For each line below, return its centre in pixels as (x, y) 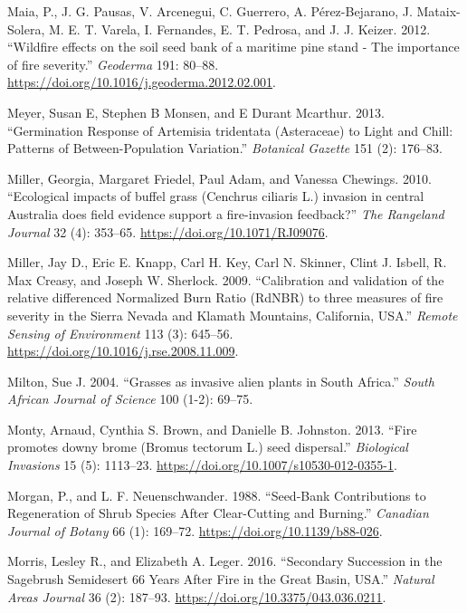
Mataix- (438, 11)
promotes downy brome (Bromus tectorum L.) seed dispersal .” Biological (208, 447)
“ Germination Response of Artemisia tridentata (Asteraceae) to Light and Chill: (230, 130)
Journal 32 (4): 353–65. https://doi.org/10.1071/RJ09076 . (168, 231)
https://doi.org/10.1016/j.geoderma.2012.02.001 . (142, 82)
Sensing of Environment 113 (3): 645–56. (120, 333)
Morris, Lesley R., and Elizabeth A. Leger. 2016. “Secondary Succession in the (225, 561)
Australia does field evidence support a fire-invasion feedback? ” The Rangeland (226, 213)
